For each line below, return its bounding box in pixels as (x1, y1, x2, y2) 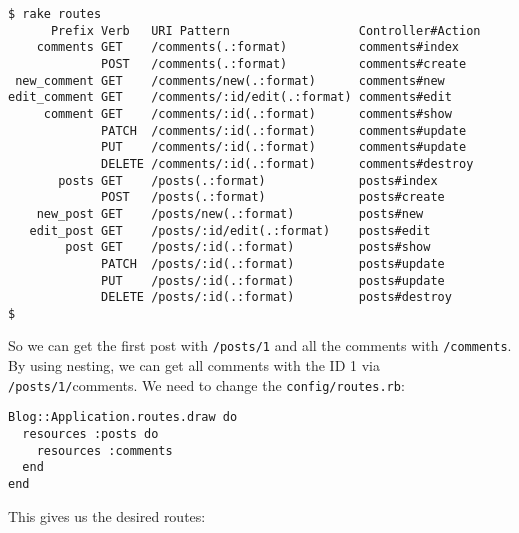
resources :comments (36, 443, 173, 458)
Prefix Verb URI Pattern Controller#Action (50, 23, 481, 38)
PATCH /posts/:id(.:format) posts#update (101, 256, 445, 271)
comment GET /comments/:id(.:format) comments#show (43, 106, 452, 121)
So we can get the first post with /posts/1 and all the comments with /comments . (8, 335, 512, 356)
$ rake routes (8, 7, 102, 21)
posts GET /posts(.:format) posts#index (58, 173, 438, 188)
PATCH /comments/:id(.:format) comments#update (101, 123, 467, 138)
